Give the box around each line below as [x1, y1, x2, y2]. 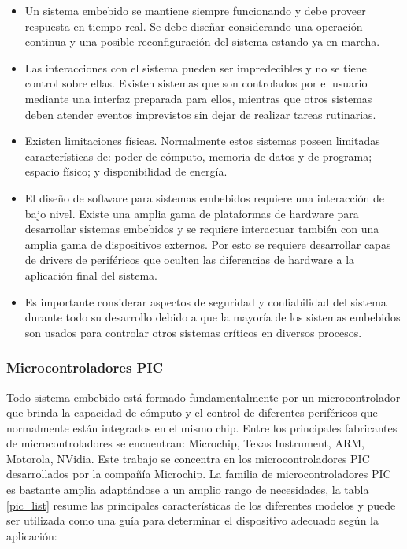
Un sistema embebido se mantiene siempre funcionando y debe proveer [24, 2, 366, 18]
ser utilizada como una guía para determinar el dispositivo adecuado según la [6, 512, 379, 529]
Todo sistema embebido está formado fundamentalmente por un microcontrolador [6, 388, 401, 405]
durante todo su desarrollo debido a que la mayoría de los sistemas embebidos [24, 309, 401, 325]
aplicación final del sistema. [24, 266, 157, 283]
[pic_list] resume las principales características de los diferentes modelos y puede [6, 496, 396, 513]
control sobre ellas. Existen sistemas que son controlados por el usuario [24, 75, 368, 91]
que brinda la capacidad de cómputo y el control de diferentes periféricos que [6, 404, 378, 421]
